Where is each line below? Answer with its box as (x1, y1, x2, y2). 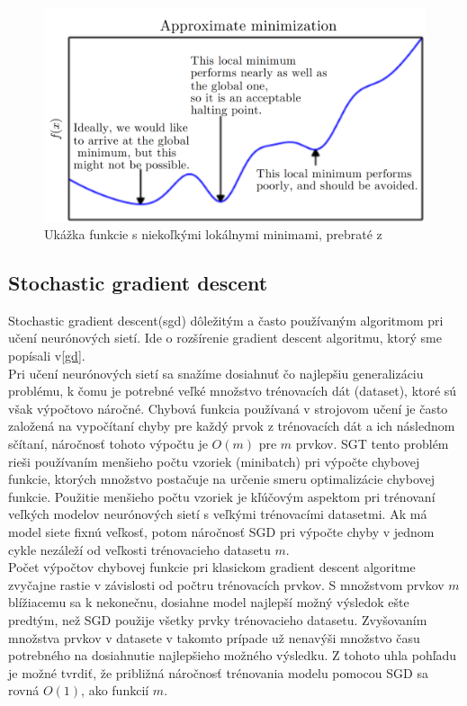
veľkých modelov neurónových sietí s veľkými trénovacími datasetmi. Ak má (8, 505, 427, 523)
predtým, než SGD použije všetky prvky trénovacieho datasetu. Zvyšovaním (8, 610, 427, 629)
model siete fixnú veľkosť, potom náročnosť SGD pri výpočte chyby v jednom (8, 523, 435, 541)
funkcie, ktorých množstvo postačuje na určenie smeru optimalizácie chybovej (8, 469, 435, 488)
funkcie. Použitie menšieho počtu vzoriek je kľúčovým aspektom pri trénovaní (8, 487, 436, 505)
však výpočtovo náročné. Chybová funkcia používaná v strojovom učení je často (8, 398, 448, 417)
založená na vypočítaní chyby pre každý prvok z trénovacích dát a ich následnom (8, 416, 455, 435)
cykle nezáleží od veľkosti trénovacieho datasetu (8, 540, 271, 559)
